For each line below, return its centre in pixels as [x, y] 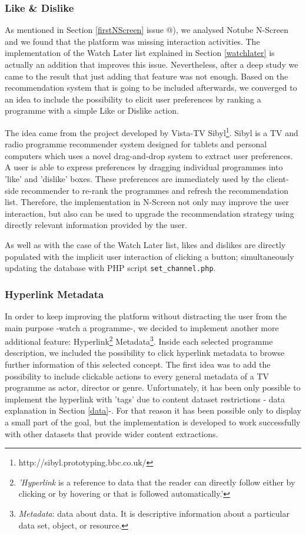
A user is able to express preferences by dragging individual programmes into [144, 167]
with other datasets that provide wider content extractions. [112, 433]
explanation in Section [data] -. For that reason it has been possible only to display [153, 410]
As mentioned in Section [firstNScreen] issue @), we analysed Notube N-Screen [147, 30]
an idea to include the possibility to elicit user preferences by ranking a [133, 99]
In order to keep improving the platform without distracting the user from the [146, 316]
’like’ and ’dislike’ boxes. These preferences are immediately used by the [134, 179]
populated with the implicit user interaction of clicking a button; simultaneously [149, 256]
